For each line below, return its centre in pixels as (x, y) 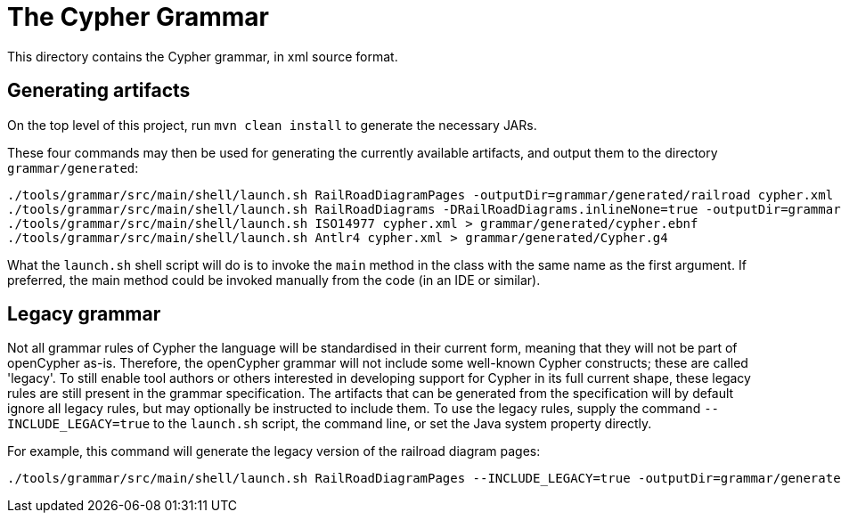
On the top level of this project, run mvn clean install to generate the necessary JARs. (272, 125)
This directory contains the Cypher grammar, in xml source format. (203, 56)
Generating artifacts (99, 91)
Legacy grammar (84, 314)
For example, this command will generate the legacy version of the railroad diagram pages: (274, 451)
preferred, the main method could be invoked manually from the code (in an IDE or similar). (274, 280)
